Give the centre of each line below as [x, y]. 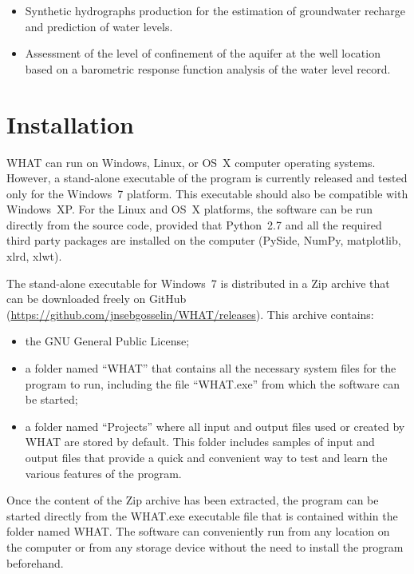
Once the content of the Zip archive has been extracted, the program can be [193, 500]
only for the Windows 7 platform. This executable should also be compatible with [207, 193]
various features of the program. [103, 473]
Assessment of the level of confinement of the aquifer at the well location [203, 53]
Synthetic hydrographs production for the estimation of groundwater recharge [215, 10]
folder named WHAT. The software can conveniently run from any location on [198, 531]
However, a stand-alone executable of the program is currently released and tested [207, 178]
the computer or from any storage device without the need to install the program [205, 546]
